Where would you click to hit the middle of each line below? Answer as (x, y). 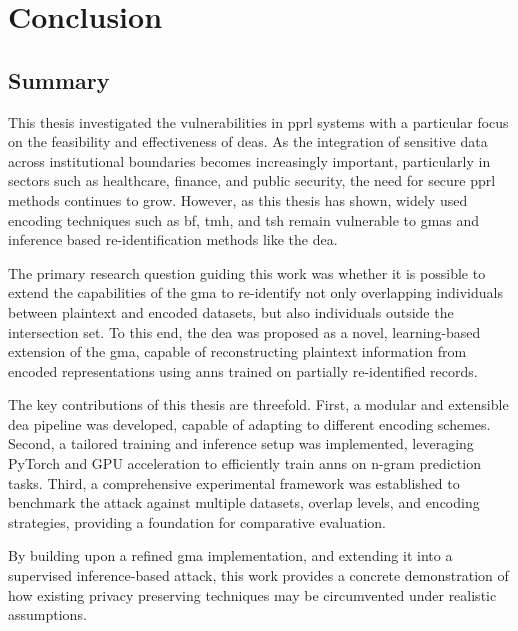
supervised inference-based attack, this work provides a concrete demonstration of (258, 575)
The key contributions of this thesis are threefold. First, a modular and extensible (258, 404)
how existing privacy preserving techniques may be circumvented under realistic (252, 594)
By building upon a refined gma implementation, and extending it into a (230, 555)
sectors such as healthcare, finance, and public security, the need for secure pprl (252, 180)
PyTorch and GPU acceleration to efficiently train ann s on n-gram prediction (244, 463)
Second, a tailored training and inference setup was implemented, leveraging (241, 443)
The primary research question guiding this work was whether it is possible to (247, 272)
